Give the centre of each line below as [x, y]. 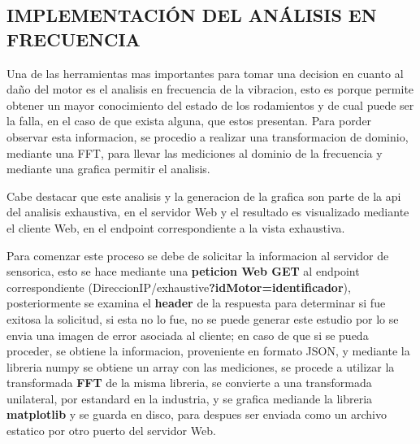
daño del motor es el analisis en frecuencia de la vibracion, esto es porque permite [210, 89]
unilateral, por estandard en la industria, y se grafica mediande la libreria [190, 398]
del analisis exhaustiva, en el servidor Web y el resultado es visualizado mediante [208, 212]
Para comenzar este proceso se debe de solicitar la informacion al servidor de [198, 255]
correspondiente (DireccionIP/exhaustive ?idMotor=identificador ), [179, 287]
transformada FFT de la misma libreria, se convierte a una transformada [189, 383]
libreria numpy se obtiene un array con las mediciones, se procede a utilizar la [201, 366]
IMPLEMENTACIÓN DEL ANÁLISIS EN [192, 15]
